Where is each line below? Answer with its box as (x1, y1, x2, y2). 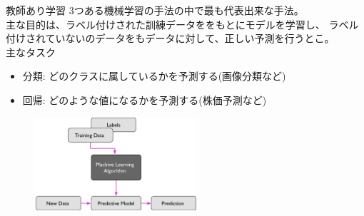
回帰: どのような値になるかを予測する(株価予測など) (22, 92, 267, 107)
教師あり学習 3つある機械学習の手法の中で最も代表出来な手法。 (6, 3, 304, 17)
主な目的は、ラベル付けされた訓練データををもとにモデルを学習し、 (6, 16, 325, 31)
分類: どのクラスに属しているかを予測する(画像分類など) (22, 68, 286, 83)
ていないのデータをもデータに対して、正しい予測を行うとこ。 (45, 31, 335, 46)
